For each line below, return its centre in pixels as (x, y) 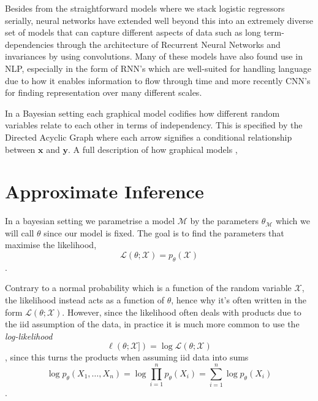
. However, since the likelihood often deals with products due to (182, 312)
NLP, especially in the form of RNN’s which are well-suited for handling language (158, 68)
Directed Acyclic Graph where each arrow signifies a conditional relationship (149, 137)
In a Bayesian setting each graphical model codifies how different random (142, 113)
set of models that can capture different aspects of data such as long (133, 32)
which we (293, 221)
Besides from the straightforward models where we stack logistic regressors (145, 8)
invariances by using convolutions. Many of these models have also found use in (154, 56)
